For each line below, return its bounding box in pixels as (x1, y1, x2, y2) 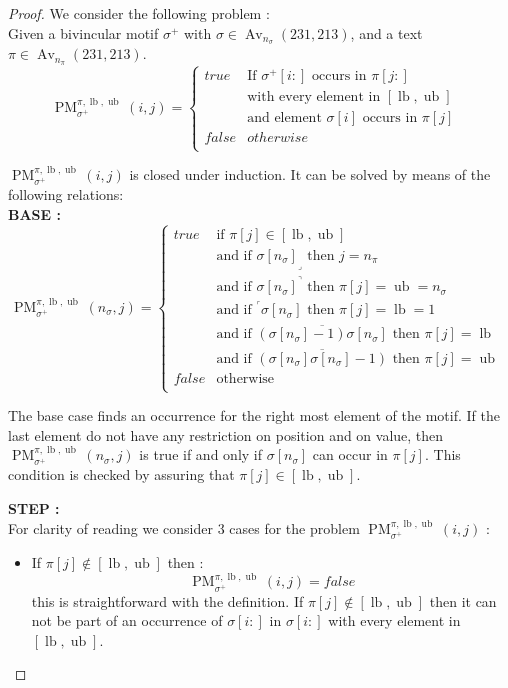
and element (247, 110, 322, 125)
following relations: (8, 184, 124, 205)
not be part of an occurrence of (31, 610, 223, 631)
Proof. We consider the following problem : (8, 3, 270, 23)
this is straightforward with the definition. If (31, 590, 304, 611)
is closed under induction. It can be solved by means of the (129, 164, 491, 185)
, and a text (350, 22, 423, 43)
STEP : (8, 498, 60, 519)
